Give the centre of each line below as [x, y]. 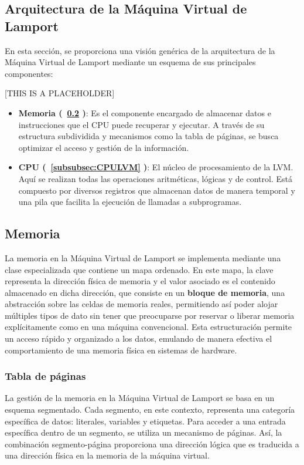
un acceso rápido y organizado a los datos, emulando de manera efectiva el [139, 338]
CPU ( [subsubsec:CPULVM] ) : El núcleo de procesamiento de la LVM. [156, 167]
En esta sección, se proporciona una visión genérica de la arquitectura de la [140, 50]
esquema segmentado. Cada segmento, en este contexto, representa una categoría [150, 410]
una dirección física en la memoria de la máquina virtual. [107, 455]
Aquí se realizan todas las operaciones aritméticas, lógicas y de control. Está [155, 178]
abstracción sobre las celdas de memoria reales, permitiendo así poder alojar [141, 304]
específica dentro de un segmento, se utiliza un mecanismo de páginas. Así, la [144, 432]
